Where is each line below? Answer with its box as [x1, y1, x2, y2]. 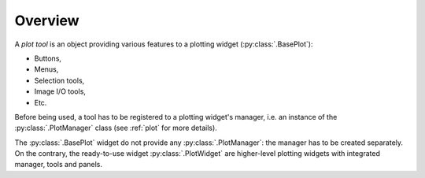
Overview [14, 12, 79, 29]
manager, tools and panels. [14, 160, 102, 169]
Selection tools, [34, 76, 85, 85]
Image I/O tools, [34, 87, 87, 96]
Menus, [34, 65, 59, 74]
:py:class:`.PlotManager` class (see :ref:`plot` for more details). [14, 123, 218, 133]
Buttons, [34, 54, 62, 63]
